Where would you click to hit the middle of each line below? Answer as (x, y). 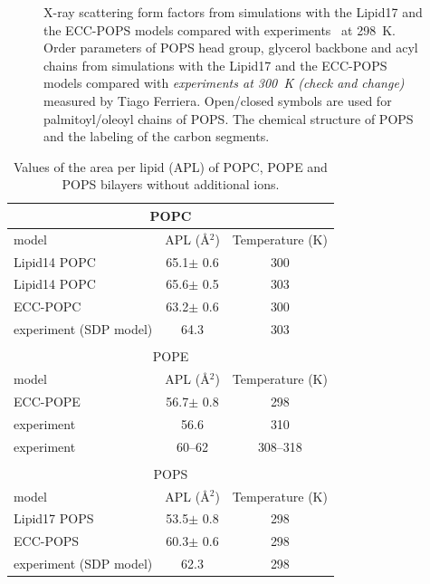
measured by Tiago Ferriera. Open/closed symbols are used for (218, 100)
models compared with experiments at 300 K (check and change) (224, 83)
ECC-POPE (47, 401)
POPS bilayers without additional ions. (171, 184)
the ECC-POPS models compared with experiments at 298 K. (220, 29)
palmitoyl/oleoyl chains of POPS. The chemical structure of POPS (229, 118)
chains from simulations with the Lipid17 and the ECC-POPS (215, 65)
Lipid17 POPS (54, 518)
